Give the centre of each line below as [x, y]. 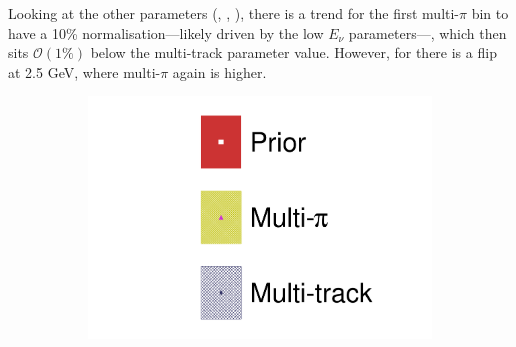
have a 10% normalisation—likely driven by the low [166, 32]
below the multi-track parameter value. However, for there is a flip [293, 52]
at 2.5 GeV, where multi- [84, 71]
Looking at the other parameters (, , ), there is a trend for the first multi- [234, 13]
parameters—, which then [427, 32]
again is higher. [219, 71]
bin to [490, 13]
